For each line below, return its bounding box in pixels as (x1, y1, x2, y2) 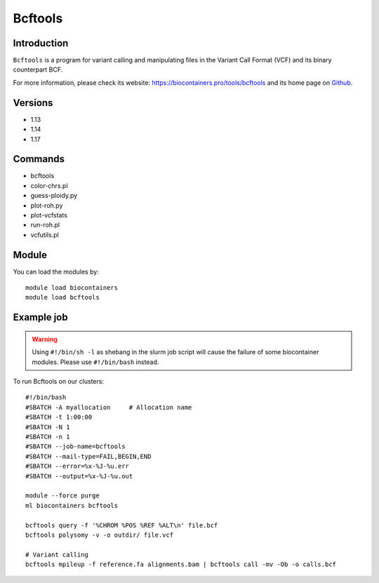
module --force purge (25, 492, 100, 500)
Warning (32, 335, 58, 343)
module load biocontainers (25, 284, 119, 292)
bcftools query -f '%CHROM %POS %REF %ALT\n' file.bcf (25, 521, 218, 529)
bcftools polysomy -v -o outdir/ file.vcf (25, 530, 174, 539)
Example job (13, 311, 68, 323)
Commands (13, 153, 65, 165)
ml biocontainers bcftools (25, 502, 119, 509)
